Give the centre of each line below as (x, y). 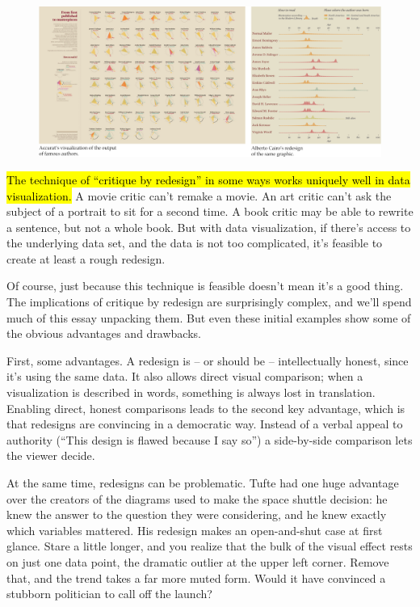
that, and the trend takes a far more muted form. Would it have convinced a (196, 577)
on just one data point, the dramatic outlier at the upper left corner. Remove (198, 561)
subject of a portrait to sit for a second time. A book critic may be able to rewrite (210, 211)
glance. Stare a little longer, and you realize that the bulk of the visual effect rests (210, 546)
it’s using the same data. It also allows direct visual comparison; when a (185, 376)
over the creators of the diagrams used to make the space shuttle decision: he (197, 498)
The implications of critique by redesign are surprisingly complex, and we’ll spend (209, 302)
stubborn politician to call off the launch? (109, 594)
